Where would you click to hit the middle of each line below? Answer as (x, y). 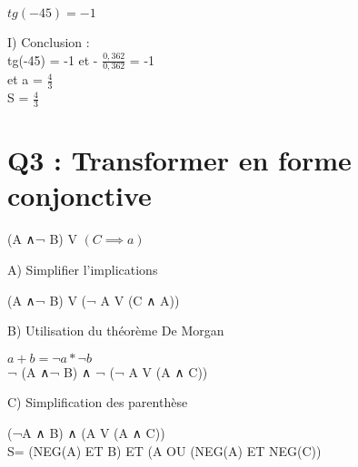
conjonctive (80, 195)
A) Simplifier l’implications (83, 269)
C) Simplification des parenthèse (98, 402)
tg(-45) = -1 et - (53, 59)
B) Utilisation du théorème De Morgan (116, 331)
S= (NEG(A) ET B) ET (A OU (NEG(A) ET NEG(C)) (164, 450)
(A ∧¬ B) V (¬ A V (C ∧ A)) (94, 300)
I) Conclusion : (49, 42)
